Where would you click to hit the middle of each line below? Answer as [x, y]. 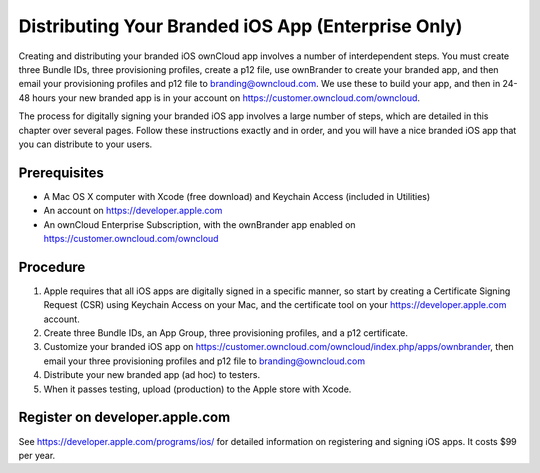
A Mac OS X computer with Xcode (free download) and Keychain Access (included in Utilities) [237, 196]
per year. [37, 455]
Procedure [52, 266]
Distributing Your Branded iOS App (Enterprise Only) [240, 26]
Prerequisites [61, 172]
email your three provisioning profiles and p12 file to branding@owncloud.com [204, 361]
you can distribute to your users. [85, 144]
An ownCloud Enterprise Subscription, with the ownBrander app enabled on [199, 224]
